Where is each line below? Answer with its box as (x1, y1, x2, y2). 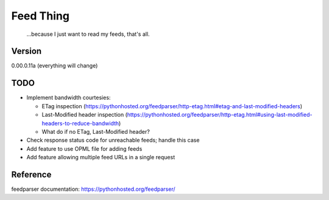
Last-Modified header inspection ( (41, 111, 128, 119)
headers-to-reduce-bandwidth (41, 119, 119, 127)
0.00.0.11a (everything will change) (11, 62, 98, 69)
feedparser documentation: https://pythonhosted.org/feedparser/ (11, 185, 175, 193)
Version (11, 46, 42, 57)
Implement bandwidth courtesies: (26, 94, 111, 102)
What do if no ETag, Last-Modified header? (41, 128, 150, 135)
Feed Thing (11, 9, 70, 22)
